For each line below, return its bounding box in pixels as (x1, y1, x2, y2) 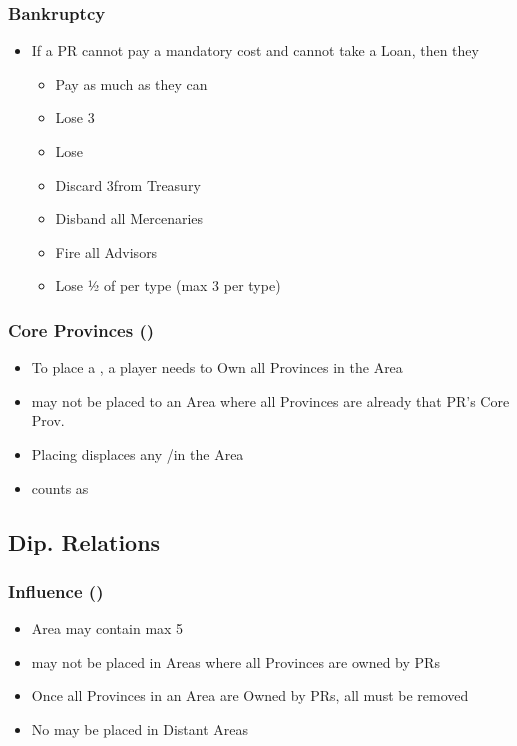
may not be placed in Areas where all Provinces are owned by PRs (31, 651, 440, 672)
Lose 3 (55, 107, 95, 128)
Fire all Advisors (55, 241, 158, 262)
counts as (31, 477, 89, 498)
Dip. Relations (8, 526, 161, 557)
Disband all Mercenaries (55, 208, 204, 229)
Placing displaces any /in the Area (31, 443, 244, 464)
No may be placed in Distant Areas (31, 718, 248, 739)
